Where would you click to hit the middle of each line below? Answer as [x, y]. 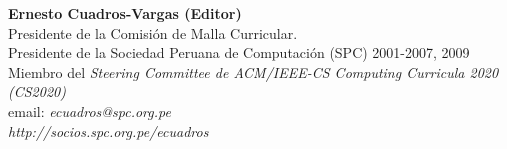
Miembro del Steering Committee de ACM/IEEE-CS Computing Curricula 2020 [253, 71]
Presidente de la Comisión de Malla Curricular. [153, 32]
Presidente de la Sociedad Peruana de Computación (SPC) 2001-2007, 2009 [239, 52]
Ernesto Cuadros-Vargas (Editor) [125, 13]
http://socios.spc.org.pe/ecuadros [108, 130]
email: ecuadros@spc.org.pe [89, 110]
